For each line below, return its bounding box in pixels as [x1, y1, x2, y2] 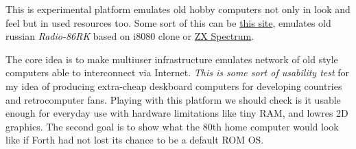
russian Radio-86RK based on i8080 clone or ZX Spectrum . [5, 29, 254, 43]
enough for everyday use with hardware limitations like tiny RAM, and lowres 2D [5, 106, 348, 120]
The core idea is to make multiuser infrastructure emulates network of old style [5, 51, 338, 66]
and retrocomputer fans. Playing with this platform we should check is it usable [5, 92, 341, 106]
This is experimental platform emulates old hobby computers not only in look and [5, 2, 351, 16]
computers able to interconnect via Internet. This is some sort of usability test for [5, 65, 350, 80]
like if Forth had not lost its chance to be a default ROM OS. [5, 133, 264, 147]
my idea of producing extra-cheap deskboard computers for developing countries [5, 78, 342, 93]
